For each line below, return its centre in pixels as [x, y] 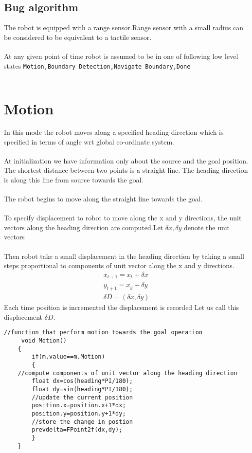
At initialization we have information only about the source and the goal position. [126, 160]
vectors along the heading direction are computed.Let [84, 227]
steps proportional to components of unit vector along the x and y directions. [119, 265]
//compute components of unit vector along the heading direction [127, 373]
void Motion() [44, 341]
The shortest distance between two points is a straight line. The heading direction [126, 170]
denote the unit [207, 227]
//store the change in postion [82, 422]
